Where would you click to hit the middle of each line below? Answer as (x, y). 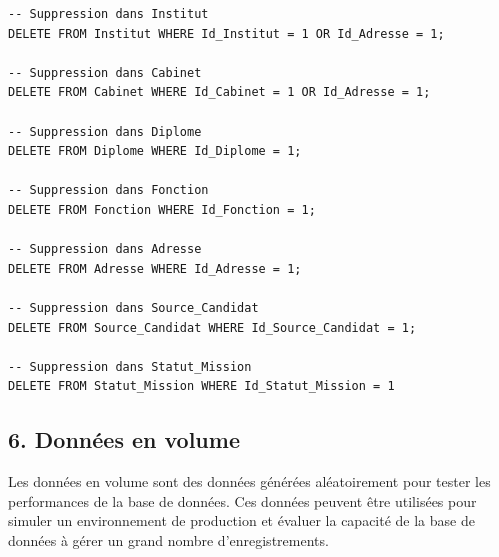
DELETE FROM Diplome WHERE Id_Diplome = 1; (155, 151)
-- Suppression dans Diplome (105, 131)
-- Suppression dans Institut (108, 14)
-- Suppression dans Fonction (108, 190)
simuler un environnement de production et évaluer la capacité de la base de (241, 520)
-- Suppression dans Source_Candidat (133, 307)
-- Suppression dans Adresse (105, 249)
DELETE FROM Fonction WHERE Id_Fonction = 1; (162, 209)
